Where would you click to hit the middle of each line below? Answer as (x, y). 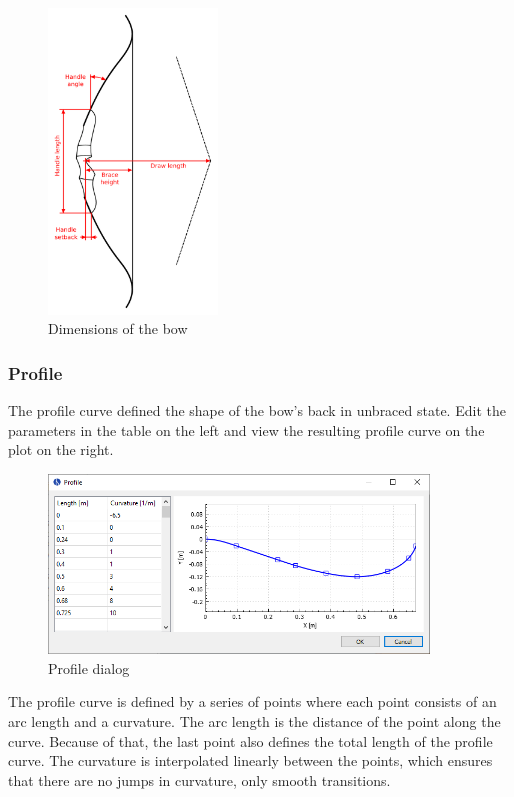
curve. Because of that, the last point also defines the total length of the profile (250, 740)
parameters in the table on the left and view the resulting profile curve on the (246, 429)
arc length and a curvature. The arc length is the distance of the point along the (254, 720)
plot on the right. (61, 449)
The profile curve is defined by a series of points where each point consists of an (252, 701)
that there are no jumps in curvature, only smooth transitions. (199, 779)
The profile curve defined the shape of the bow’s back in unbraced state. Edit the (257, 410)
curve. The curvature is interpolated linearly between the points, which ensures (250, 760)
